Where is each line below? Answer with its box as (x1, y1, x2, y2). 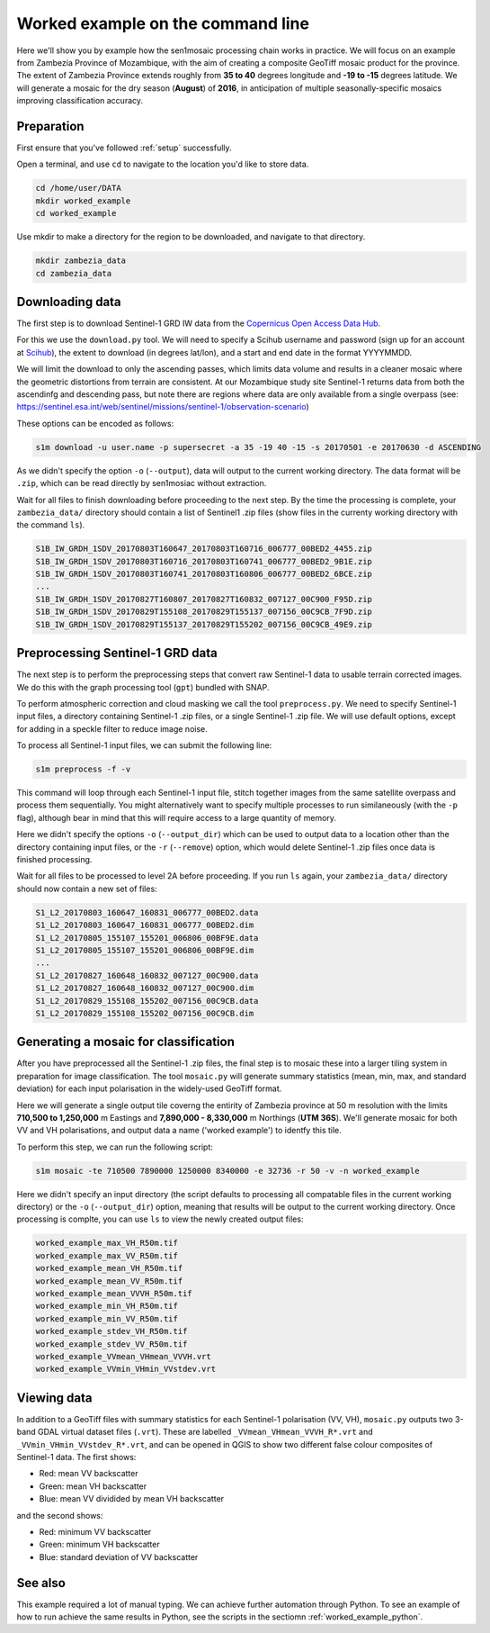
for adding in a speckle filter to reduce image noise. (16, 723, 209, 734)
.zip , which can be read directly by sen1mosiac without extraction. (16, 478, 267, 489)
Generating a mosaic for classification (16, 1034, 236, 1050)
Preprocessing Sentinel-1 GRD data (16, 645, 218, 661)
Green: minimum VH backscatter (39, 1539, 161, 1550)
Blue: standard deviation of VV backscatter (39, 1551, 199, 1562)
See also (16, 1575, 67, 1591)
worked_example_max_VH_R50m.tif (35, 1238, 179, 1249)
